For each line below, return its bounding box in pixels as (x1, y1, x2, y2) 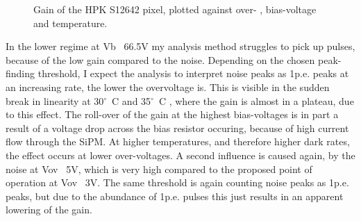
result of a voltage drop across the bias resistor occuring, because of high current (6, 120, 349, 135)
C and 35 (112, 93, 151, 108)
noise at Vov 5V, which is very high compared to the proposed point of (6, 161, 312, 176)
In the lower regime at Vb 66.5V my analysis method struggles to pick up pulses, (6, 39, 355, 54)
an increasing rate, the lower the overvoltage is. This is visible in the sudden (6, 79, 330, 94)
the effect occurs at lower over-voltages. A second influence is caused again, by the (6, 147, 355, 162)
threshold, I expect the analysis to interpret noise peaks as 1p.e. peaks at (37, 66, 349, 81)
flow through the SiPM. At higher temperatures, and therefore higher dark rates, (6, 134, 350, 149)
